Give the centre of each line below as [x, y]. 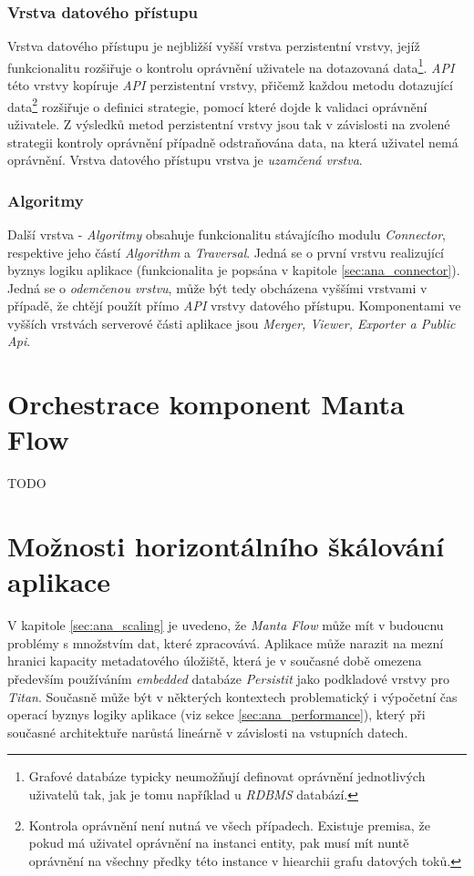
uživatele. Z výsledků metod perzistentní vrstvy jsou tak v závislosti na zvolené [229, 123]
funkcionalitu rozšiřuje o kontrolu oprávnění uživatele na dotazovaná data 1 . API [231, 66]
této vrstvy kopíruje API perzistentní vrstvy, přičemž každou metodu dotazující [230, 85]
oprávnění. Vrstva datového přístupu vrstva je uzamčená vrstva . [185, 160]
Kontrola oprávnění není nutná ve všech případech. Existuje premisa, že [229, 825]
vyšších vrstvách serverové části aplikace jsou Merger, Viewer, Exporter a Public [232, 323]
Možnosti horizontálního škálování [226, 546]
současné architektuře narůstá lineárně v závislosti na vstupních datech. [208, 732]
